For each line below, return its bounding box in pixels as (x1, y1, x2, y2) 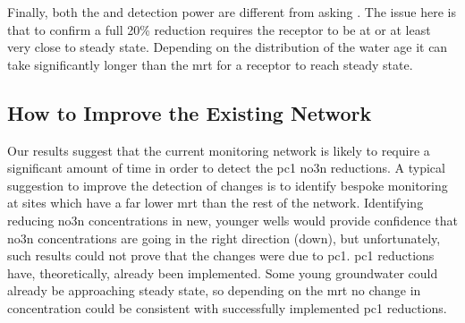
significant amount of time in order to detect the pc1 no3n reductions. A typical (7, 158, 445, 177)
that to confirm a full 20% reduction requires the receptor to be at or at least (7, 20, 431, 38)
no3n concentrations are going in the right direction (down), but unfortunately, (7, 228, 441, 247)
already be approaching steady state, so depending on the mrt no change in (7, 281, 421, 300)
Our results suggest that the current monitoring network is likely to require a (7, 140, 430, 159)
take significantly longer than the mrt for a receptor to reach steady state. (7, 55, 413, 73)
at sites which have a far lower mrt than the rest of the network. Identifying (7, 193, 424, 212)
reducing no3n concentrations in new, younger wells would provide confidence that (7, 210, 458, 229)
